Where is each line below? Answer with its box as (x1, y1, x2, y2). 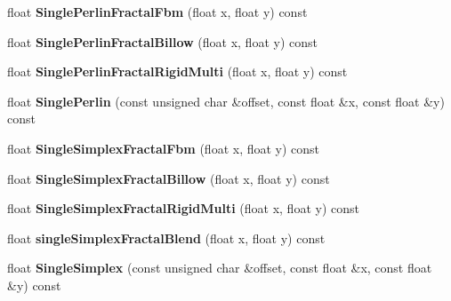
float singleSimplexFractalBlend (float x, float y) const (7, 228, 326, 247)
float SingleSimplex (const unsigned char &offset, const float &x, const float (7, 258, 432, 277)
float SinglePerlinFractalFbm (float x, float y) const (7, 3, 308, 20)
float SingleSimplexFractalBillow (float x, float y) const (7, 169, 330, 187)
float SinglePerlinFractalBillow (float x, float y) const (7, 32, 318, 51)
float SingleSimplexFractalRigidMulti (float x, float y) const (7, 199, 359, 218)
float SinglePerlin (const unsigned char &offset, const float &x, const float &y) (7, 91, 445, 110)
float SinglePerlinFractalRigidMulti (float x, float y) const (7, 62, 348, 81)
